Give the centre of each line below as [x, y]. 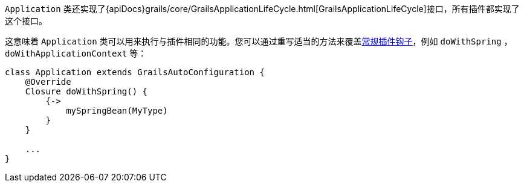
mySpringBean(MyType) [117, 111]
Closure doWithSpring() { [86, 91]
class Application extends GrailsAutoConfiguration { [135, 72]
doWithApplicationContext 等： [76, 53]
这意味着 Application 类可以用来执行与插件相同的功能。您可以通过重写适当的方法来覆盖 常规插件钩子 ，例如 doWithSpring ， [259, 41]
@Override [48, 82]
